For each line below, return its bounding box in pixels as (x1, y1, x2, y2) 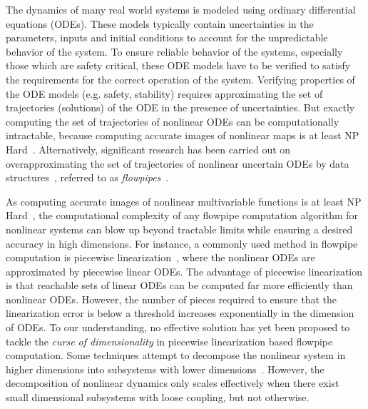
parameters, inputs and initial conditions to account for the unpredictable (6, 30, 328, 45)
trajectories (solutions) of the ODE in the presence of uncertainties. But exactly (6, 100, 355, 115)
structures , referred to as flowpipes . (6, 170, 169, 185)
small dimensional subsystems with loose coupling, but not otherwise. (6, 390, 310, 405)
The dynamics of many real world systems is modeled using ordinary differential (6, 2, 356, 16)
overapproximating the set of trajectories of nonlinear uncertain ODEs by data (6, 156, 349, 171)
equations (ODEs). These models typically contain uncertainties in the (6, 16, 314, 31)
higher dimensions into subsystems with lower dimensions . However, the (6, 361, 324, 376)
